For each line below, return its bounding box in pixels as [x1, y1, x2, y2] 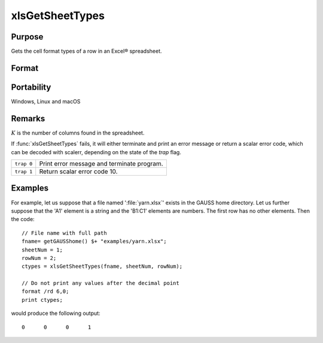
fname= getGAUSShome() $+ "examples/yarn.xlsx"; [22, 238, 167, 245]
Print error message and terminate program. [39, 160, 164, 168]
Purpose [11, 32, 44, 42]
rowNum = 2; [22, 255, 57, 261]
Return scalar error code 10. [39, 167, 118, 176]
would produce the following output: [11, 310, 101, 317]
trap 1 [14, 168, 33, 174]
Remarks [11, 114, 45, 124]
